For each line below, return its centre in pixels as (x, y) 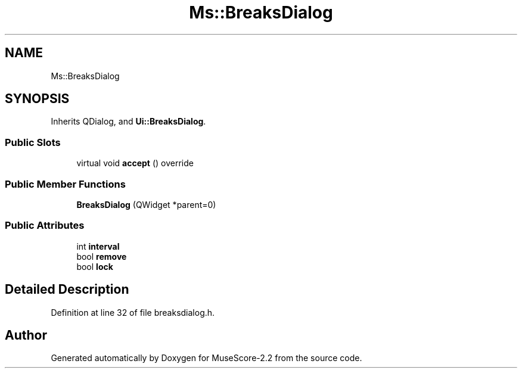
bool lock (95, 266)
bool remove (102, 256)
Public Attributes (45, 226)
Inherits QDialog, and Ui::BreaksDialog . (128, 122)
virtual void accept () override (135, 163)
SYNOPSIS (37, 99)
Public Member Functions (65, 184)
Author (26, 335)
